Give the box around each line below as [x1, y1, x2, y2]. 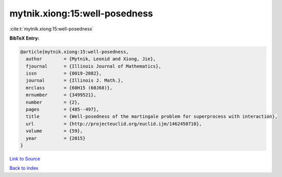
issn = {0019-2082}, [26, 70, 102, 77]
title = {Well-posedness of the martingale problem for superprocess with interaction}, [26, 114, 278, 119]
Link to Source [9, 155, 41, 162]
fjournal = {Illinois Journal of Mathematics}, [26, 63, 161, 69]
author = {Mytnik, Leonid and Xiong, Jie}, [26, 56, 156, 62]
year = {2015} [26, 135, 86, 141]
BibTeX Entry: [9, 35, 40, 41]
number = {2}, [26, 99, 81, 105]
